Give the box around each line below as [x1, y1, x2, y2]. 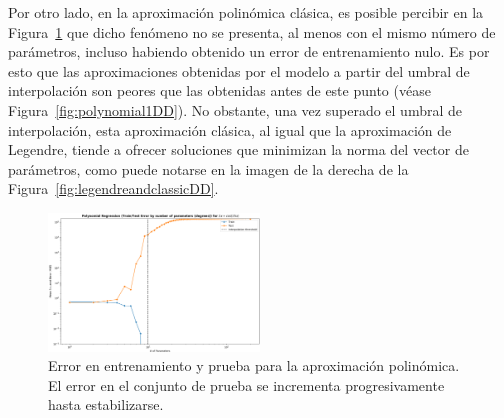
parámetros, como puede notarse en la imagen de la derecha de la [8, 158, 409, 179]
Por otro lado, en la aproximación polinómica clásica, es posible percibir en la [8, 2, 484, 22]
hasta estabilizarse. [48, 394, 164, 415]
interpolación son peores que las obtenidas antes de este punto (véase [8, 80, 431, 101]
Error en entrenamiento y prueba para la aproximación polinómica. [48, 355, 460, 376]
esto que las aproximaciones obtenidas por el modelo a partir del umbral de [8, 60, 470, 81]
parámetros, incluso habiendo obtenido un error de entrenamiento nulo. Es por [8, 41, 490, 62]
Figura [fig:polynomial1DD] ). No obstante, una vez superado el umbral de [8, 99, 462, 120]
